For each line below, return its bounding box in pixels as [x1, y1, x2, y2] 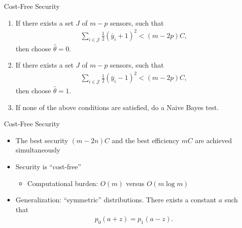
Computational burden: [27, 178, 98, 188]
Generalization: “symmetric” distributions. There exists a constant [15, 194, 216, 205]
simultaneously [15, 145, 61, 155]
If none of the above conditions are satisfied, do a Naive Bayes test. [15, 102, 219, 112]
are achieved [195, 135, 232, 145]
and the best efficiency [111, 135, 179, 145]
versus [126, 178, 145, 188]
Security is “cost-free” [15, 161, 81, 171]
